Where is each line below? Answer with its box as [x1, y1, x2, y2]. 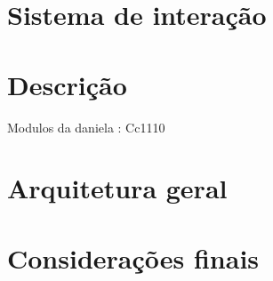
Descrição [7, 66, 127, 102]
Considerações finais [7, 239, 260, 276]
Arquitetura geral [7, 170, 228, 206]
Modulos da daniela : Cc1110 [7, 117, 165, 136]
